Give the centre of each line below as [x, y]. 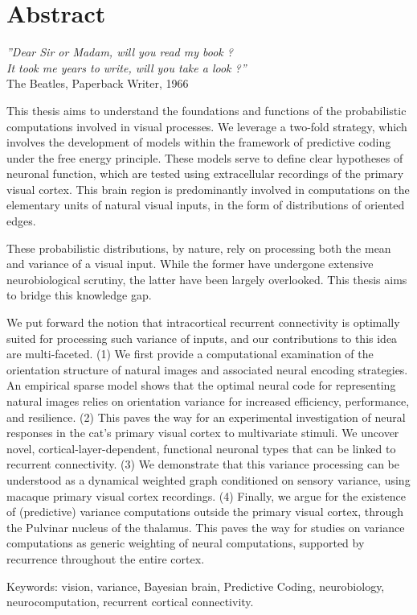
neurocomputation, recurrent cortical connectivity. [130, 602]
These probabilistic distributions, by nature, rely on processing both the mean [199, 248]
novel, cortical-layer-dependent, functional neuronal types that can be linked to [201, 448]
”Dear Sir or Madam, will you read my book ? [120, 52]
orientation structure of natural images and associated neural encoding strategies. [207, 369]
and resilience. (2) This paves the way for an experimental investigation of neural [206, 417]
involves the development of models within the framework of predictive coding [199, 142]
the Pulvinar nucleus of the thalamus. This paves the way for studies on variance [206, 527]
